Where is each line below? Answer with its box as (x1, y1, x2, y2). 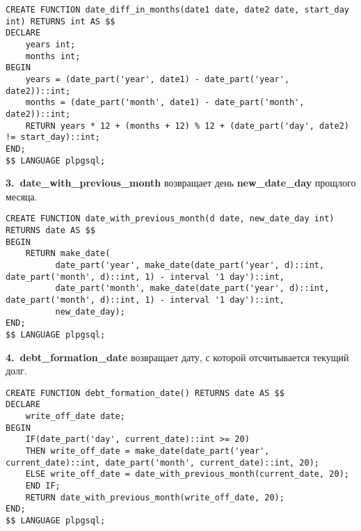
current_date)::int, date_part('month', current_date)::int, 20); (6, 457, 320, 468)
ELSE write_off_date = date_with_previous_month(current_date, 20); (25, 469, 349, 480)
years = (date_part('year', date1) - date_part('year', (25, 74, 290, 84)
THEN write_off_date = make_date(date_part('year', (25, 446, 270, 457)
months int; (25, 51, 81, 61)
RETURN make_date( (25, 248, 111, 259)
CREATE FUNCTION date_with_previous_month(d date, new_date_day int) (6, 214, 335, 224)
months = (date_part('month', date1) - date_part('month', (25, 97, 305, 108)
